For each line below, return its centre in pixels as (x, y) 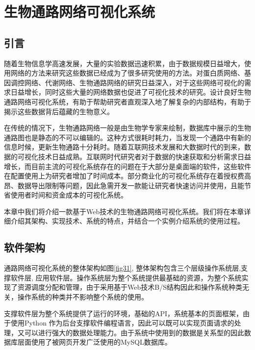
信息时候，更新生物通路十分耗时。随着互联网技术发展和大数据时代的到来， (124, 147)
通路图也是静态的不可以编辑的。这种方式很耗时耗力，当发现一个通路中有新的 (127, 137)
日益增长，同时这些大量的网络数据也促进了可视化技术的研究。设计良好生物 (131, 92)
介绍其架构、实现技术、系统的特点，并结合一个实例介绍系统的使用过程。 (127, 221)
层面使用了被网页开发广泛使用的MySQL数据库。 (94, 342)
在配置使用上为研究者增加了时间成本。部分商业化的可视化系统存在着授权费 (124, 176)
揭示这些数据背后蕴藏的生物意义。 (59, 111)
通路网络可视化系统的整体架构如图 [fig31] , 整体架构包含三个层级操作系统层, (123, 268)
